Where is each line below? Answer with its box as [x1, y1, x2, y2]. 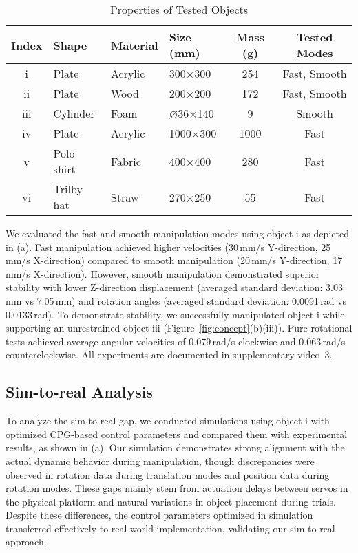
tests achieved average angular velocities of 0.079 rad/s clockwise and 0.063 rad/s [6, 334, 346, 348]
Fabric [110, 153, 141, 169]
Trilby [53, 181, 83, 197]
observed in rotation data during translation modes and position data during [6, 467, 330, 481]
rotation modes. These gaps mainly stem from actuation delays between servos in [6, 481, 348, 495]
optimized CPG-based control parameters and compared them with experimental [6, 426, 348, 441]
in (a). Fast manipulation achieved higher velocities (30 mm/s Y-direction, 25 [6, 239, 331, 254]
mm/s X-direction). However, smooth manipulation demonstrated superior [6, 266, 320, 281]
